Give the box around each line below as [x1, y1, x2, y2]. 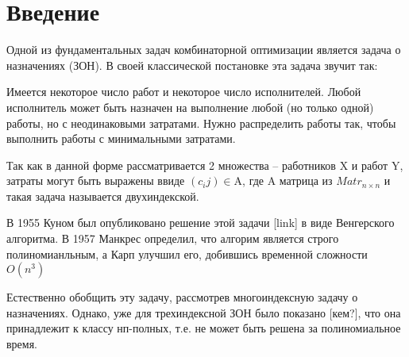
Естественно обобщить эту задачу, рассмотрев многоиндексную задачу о [6, 289, 358, 305]
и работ [351, 156, 388, 173]
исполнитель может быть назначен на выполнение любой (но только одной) [6, 98, 374, 115]
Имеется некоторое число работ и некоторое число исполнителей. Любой [6, 83, 361, 100]
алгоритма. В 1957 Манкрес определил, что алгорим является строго [6, 230, 339, 247]
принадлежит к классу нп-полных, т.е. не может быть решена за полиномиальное [6, 320, 401, 336]
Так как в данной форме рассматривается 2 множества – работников [6, 156, 336, 173]
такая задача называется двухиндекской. [6, 187, 199, 204]
